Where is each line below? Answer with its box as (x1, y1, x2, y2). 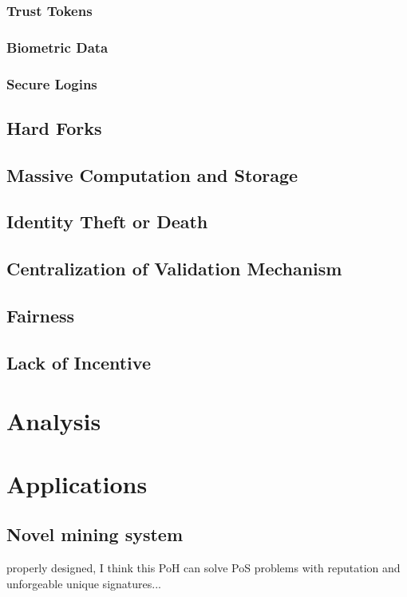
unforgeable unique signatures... (6, 575, 161, 591)
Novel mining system (6, 522, 184, 547)
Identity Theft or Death (6, 209, 208, 234)
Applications (6, 467, 148, 500)
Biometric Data (6, 37, 109, 57)
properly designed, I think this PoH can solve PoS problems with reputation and (6, 559, 401, 576)
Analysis (6, 405, 101, 437)
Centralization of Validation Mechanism (6, 256, 342, 281)
